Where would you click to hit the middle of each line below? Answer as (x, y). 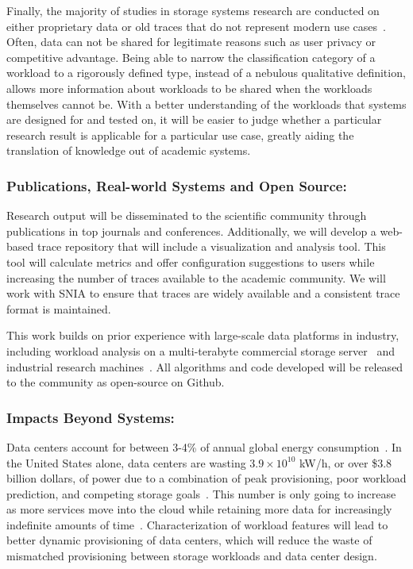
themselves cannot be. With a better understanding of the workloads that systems (206, 104)
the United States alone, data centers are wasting (126, 462)
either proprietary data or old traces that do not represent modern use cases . (196, 26)
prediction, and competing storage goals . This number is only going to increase (201, 493)
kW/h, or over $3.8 (346, 462)
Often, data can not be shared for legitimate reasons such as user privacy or (191, 42)
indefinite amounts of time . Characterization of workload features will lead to (197, 524)
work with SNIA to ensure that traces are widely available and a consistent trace (203, 293)
